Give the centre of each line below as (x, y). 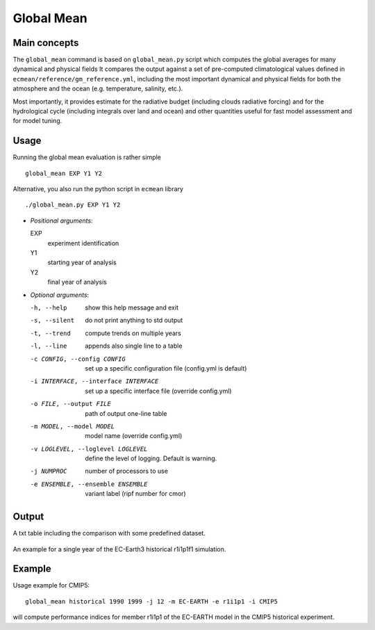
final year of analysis (77, 282)
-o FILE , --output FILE (70, 404)
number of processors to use (126, 471)
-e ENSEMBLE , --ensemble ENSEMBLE (89, 484)
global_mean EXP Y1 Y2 (64, 173)
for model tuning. (37, 121)
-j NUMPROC (49, 471)
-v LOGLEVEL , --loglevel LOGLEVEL (89, 449)
